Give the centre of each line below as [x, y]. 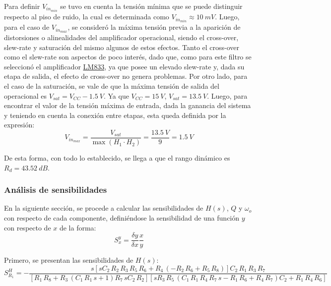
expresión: [19, 125]
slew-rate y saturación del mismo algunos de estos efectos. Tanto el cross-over [122, 47]
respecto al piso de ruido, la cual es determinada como [87, 17]
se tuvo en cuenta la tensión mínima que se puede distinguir [151, 6]
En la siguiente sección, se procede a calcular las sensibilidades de [104, 208]
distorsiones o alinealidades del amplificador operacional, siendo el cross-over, [121, 37]
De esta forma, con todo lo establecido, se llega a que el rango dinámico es [117, 158]
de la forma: [78, 227]
